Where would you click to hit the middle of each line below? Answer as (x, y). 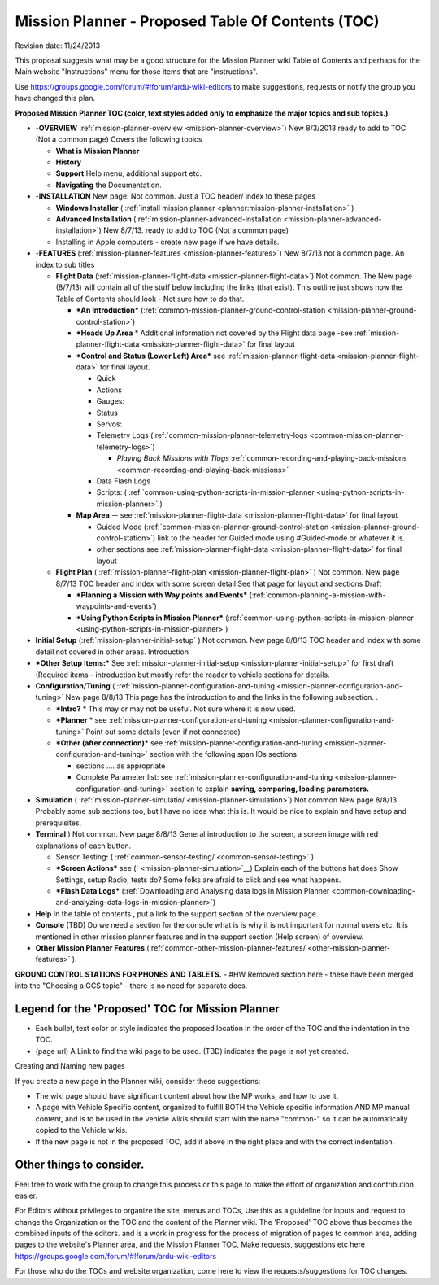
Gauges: (111, 401)
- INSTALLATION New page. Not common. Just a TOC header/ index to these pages (176, 196)
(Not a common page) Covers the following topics (119, 139)
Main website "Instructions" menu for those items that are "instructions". (136, 72)
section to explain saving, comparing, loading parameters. (269, 789)
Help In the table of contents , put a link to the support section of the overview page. (177, 913)
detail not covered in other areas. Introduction (112, 652)
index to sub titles (65, 264)
